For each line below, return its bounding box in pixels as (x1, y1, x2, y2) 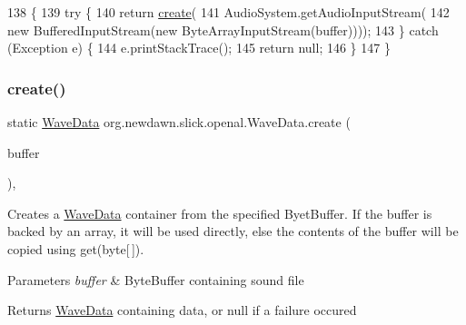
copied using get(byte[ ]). (7, 239, 144, 258)
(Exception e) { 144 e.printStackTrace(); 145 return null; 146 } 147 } (7, 38, 391, 57)
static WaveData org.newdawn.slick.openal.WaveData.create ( (7, 113, 351, 131)
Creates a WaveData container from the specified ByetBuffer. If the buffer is (7, 203, 432, 222)
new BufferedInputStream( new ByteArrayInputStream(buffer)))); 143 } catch (7, 20, 439, 39)
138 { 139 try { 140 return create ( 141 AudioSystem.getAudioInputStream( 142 (7, 3, 450, 21)
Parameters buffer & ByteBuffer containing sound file (7, 270, 304, 289)
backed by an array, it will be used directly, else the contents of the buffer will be (7, 222, 459, 241)
